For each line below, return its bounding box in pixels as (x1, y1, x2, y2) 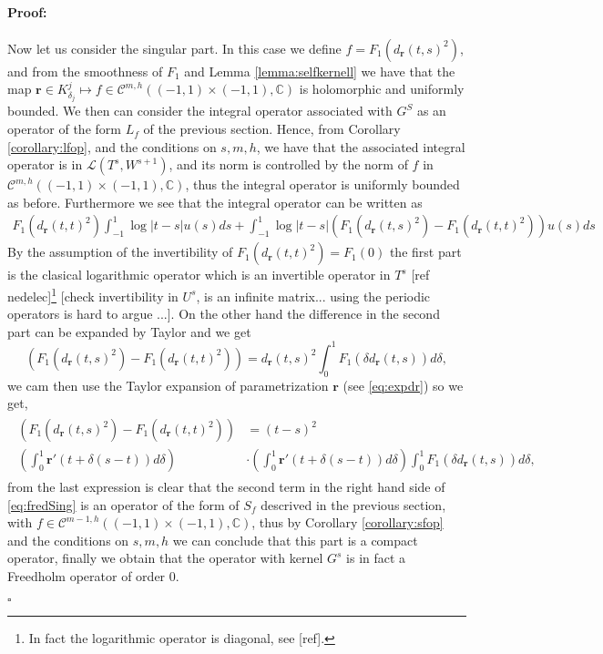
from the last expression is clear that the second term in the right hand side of (7, 477, 445, 496)
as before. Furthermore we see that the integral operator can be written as (7, 192, 423, 211)
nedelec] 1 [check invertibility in (7, 284, 179, 305)
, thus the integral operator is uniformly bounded (185, 175, 460, 194)
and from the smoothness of (7, 61, 163, 80)
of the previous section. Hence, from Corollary (143, 119, 401, 138)
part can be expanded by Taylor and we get (7, 322, 251, 341)
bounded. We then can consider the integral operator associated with (7, 101, 393, 120)
